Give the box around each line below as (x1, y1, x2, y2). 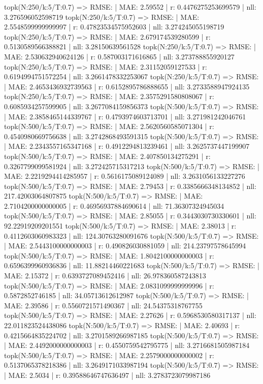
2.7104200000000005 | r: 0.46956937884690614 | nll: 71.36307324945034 (4, 200, 224, 211)
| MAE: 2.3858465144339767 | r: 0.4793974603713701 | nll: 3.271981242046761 (4, 111, 246, 121)
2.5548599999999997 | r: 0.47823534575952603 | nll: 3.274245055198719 (4, 21, 224, 32)
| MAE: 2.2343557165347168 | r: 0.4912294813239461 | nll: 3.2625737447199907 (4, 141, 250, 151)
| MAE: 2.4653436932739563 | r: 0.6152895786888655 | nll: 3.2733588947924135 (4, 81, 250, 91)
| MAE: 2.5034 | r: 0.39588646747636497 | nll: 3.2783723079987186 (4, 369, 211, 380)
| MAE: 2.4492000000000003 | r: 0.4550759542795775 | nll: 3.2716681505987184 (4, 340, 250, 350)
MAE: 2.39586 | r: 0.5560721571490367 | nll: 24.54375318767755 (4, 300, 203, 310)
